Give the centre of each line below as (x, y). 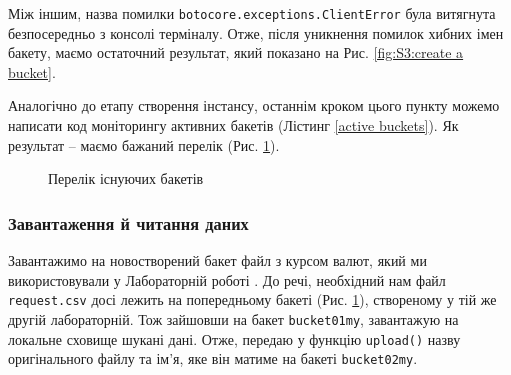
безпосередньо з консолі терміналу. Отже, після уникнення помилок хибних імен (256, 32)
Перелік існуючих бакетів (126, 178)
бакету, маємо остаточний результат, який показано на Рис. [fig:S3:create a (236, 52)
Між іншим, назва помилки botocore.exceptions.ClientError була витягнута (252, 13)
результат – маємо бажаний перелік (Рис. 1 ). (144, 144)
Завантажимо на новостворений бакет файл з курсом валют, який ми (217, 260)
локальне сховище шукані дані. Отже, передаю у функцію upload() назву (234, 338)
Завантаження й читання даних (128, 222)
